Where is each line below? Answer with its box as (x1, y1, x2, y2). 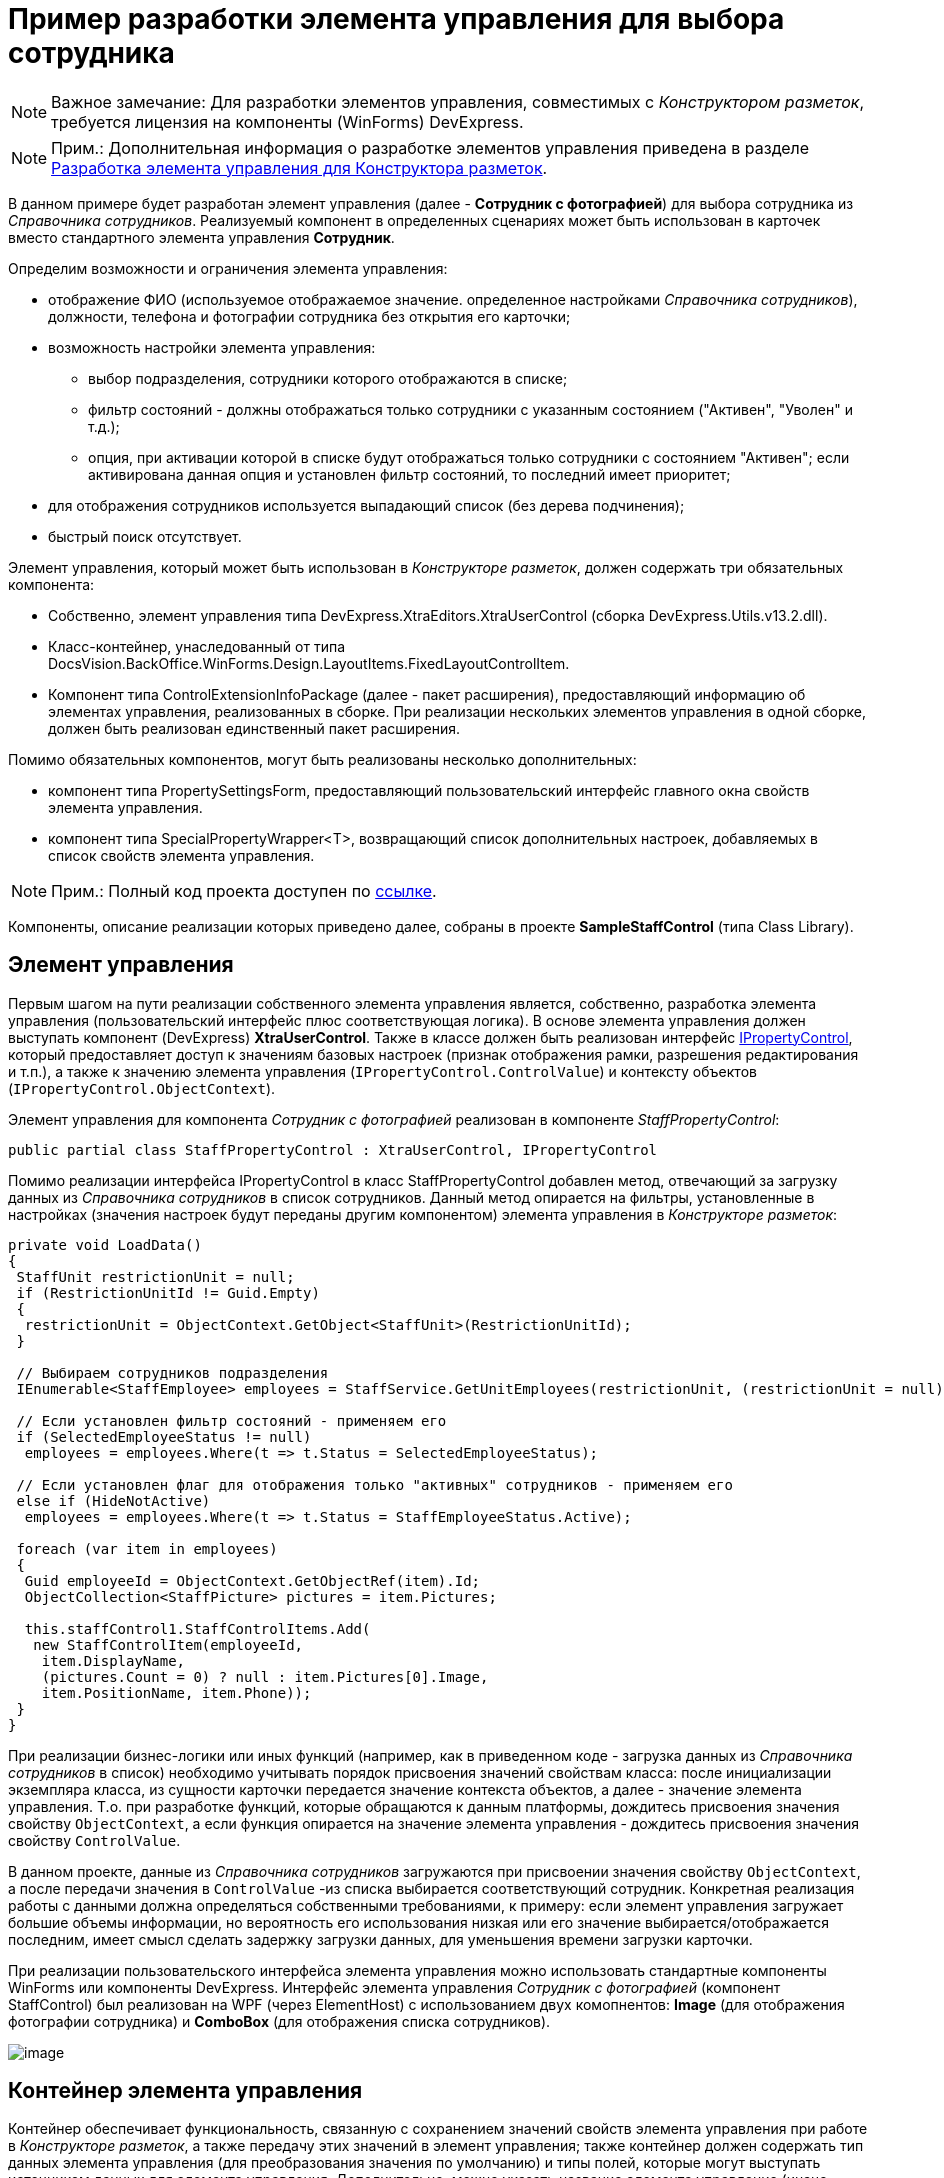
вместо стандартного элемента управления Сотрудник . (8, 228, 395, 246)
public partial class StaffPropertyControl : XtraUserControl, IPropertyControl (8, 1141, 658, 1158)
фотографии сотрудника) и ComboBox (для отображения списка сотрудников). (8, 2012, 551, 2030)
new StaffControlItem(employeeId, (33, 1636, 304, 1653)
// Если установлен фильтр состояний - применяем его (16, 1412, 447, 1429)
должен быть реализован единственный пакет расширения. (48, 719, 461, 737)
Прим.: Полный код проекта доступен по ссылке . (51, 880, 437, 901)
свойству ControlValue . (8, 1831, 181, 1849)
